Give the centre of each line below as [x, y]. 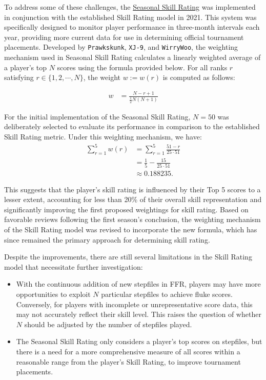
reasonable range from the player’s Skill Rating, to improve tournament [128, 361]
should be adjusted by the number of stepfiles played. [108, 324]
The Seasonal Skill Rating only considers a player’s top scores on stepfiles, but [139, 341]
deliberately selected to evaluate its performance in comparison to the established [132, 126]
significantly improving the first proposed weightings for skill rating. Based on [126, 209]
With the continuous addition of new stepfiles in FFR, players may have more [138, 284]
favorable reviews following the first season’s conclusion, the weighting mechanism [132, 219]
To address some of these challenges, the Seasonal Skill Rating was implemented [130, 7]
